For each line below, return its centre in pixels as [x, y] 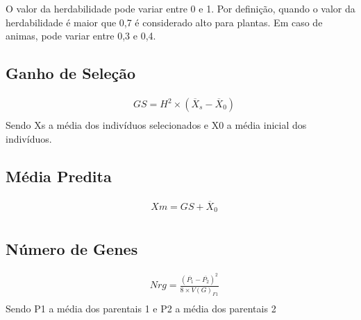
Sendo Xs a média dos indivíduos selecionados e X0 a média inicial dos [156, 125]
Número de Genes [72, 248]
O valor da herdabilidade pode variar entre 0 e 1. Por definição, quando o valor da [180, 8]
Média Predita [59, 176]
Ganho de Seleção [71, 73]
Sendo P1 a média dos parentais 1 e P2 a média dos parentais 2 [141, 308]
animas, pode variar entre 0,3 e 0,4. [81, 36]
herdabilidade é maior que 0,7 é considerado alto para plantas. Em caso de [164, 22]
